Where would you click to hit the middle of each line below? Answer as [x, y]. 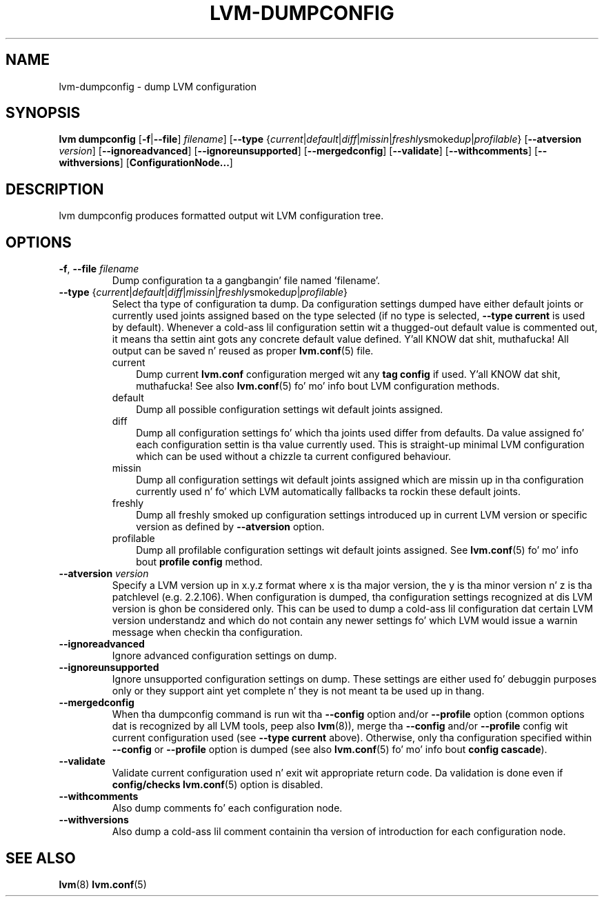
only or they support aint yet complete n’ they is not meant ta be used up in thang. [298, 691]
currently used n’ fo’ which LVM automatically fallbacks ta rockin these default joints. [328, 492]
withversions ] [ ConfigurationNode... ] [146, 163]
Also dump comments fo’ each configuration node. [227, 808]
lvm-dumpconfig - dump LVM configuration [158, 86]
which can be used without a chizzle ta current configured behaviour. [294, 457]
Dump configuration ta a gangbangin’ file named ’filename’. [246, 281]
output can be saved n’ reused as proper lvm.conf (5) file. [243, 351]
